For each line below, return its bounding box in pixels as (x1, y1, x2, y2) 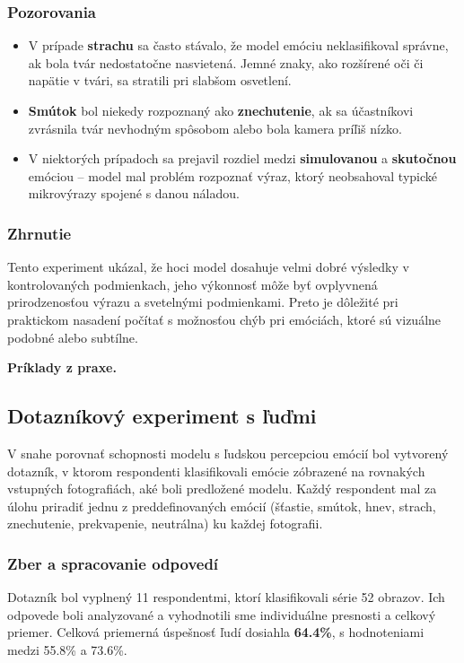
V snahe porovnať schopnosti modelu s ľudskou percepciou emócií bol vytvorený (7, 443, 449, 462)
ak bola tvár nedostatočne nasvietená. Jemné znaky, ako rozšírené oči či (28, 53, 424, 72)
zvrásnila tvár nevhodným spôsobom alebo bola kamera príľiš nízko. (28, 118, 403, 137)
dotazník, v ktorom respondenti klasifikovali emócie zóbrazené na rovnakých (7, 461, 425, 480)
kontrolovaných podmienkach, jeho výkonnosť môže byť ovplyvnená (7, 275, 378, 293)
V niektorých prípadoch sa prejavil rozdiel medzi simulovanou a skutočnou (28, 149, 457, 168)
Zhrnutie (7, 222, 72, 244)
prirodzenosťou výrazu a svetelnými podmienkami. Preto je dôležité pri (7, 292, 398, 311)
